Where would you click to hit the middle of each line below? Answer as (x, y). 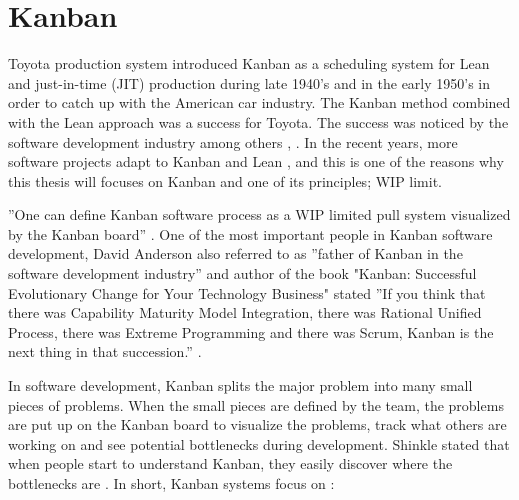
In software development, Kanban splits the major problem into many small (240, 385)
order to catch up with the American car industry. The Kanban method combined (259, 102)
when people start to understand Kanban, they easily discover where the (230, 463)
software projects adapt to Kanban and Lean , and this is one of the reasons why (256, 161)
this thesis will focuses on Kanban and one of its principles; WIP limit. (225, 180)
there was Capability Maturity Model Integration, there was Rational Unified (245, 312)
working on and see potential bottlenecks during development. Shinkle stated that (259, 443)
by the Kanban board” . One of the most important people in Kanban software (250, 233)
